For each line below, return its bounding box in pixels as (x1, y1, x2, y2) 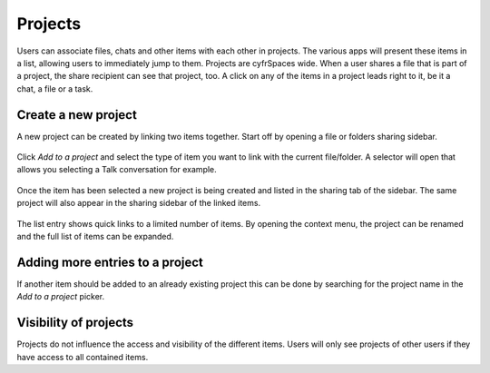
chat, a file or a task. (16, 83, 93, 94)
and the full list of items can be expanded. (16, 231, 174, 241)
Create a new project (16, 107, 138, 123)
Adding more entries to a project (16, 254, 204, 270)
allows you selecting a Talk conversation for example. (16, 164, 217, 175)
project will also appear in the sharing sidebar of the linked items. (16, 198, 261, 209)
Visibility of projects (16, 315, 134, 330)
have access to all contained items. (16, 351, 149, 362)
